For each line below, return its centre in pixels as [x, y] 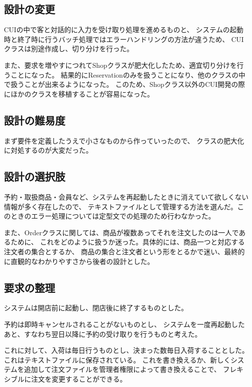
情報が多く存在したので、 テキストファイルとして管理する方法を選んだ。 [121, 206]
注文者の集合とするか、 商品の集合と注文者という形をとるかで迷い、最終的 [124, 251]
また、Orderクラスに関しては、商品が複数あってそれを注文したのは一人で [121, 232]
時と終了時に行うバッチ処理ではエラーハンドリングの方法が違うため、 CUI [124, 39]
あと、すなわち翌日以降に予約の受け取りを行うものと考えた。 [103, 334]
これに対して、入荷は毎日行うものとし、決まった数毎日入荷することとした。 [126, 350]
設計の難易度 [35, 120]
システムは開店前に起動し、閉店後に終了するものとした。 [96, 308]
